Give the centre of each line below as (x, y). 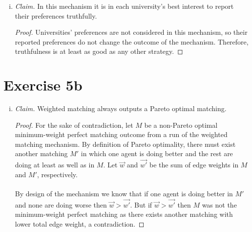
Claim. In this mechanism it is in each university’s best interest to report (124, 6)
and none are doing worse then (61, 204)
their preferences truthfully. (56, 15)
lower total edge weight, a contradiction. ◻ (80, 224)
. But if (141, 204)
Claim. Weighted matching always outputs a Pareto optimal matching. (121, 108)
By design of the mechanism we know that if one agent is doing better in (124, 194)
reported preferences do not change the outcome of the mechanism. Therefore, (132, 41)
